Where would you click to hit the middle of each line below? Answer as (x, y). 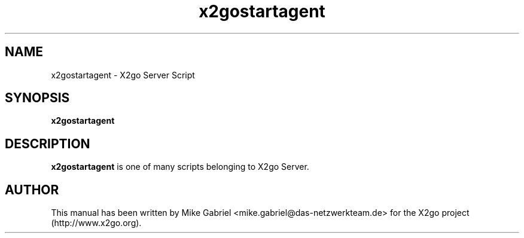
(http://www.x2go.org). (96, 223)
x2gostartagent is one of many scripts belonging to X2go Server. (180, 167)
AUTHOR (32, 190)
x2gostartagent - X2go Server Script (123, 75)
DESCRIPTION (48, 144)
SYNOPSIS (37, 98)
